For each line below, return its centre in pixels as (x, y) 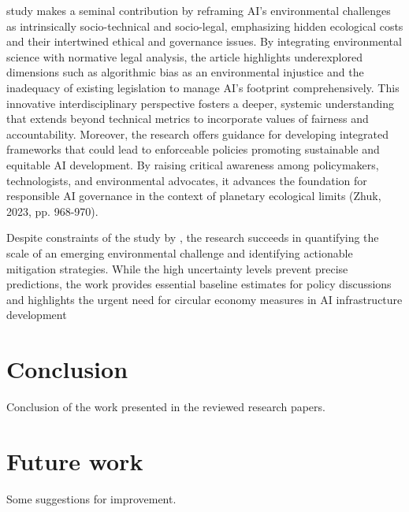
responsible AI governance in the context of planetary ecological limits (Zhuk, (194, 196)
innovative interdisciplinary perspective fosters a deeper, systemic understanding (200, 103)
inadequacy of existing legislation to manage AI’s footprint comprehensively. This (203, 87)
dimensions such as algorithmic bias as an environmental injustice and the (185, 72)
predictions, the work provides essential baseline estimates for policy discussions (199, 284)
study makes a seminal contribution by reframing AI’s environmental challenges (199, 10)
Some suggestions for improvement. (91, 498)
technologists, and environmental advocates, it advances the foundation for (187, 180)
